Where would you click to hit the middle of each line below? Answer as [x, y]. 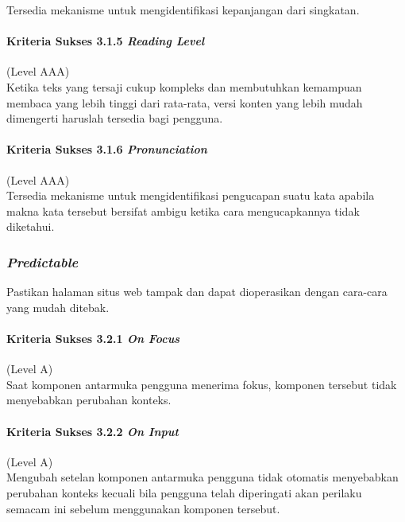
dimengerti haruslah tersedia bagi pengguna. [115, 118]
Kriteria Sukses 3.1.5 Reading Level [106, 41]
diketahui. [31, 226]
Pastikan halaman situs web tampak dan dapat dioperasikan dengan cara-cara [197, 292]
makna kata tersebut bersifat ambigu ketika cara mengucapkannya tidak [183, 210]
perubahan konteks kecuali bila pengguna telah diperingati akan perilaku [184, 492]
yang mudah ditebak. [58, 307]
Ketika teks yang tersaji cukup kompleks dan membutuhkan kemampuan [184, 86]
